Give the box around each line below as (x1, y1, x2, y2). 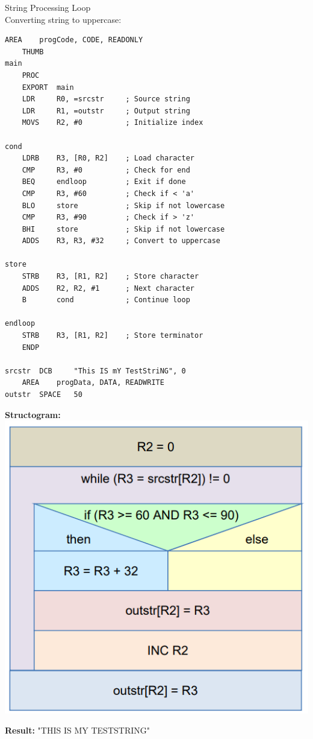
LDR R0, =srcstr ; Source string (22, 95, 190, 104)
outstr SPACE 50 (5, 390, 82, 399)
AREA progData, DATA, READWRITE (22, 378, 164, 387)
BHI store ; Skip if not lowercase (22, 224, 225, 233)
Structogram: (5, 408, 61, 420)
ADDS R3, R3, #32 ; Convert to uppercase (22, 236, 220, 246)
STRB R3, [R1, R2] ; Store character (22, 272, 199, 281)
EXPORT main (22, 83, 74, 92)
